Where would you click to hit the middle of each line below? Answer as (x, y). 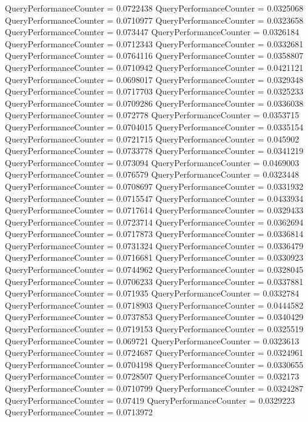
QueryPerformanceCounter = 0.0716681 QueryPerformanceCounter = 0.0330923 (154, 257)
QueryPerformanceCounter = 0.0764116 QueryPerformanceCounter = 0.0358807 (154, 55)
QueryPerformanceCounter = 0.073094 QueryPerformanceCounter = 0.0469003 (152, 162)
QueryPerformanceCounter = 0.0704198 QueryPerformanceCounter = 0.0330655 (154, 364)
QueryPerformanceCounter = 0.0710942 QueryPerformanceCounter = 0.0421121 (154, 67)
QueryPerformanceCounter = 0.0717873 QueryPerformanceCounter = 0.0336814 (154, 234)
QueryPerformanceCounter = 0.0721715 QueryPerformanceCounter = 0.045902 (152, 139)
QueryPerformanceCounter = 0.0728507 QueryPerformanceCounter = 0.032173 (152, 376)
